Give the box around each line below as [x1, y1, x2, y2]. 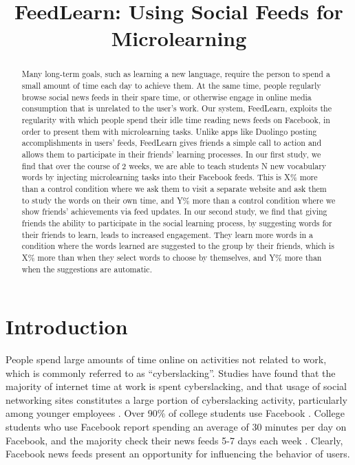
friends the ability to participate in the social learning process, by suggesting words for [21, 217, 332, 228]
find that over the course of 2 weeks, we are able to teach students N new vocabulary [21, 160, 327, 171]
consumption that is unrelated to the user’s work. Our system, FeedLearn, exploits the [21, 102, 332, 114]
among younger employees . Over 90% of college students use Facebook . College [6, 406, 345, 420]
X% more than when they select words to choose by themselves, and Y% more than [21, 251, 322, 263]
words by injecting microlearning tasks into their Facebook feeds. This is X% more [21, 171, 318, 183]
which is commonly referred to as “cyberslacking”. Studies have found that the [6, 365, 336, 380]
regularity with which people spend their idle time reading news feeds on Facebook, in [21, 113, 330, 125]
